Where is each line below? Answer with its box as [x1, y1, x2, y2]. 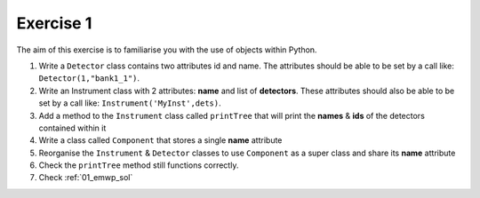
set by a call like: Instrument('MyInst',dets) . [38, 98, 221, 108]
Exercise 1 [16, 13, 92, 33]
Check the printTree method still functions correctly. [38, 160, 239, 170]
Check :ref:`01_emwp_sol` [38, 172, 133, 183]
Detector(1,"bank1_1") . [38, 73, 140, 83]
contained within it [38, 123, 107, 133]
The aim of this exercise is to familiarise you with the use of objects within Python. [16, 44, 317, 55]
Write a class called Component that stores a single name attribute [38, 135, 283, 146]
